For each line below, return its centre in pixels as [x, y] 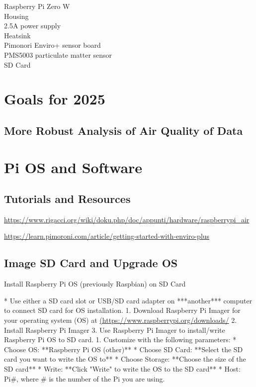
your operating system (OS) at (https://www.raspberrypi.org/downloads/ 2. [121, 320]
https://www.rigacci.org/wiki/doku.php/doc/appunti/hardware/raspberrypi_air [127, 219]
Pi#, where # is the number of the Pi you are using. [85, 378]
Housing [16, 16]
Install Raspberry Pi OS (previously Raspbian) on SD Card [95, 284]
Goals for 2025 [55, 99]
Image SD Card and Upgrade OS [91, 263]
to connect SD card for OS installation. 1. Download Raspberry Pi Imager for [122, 310]
